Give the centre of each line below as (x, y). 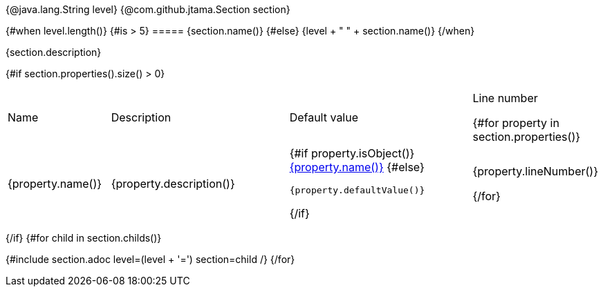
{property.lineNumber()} (535, 171)
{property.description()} (173, 183)
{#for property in (516, 123)
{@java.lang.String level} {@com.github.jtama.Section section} (148, 9)
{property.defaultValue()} (357, 190)
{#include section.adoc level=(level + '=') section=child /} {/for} (150, 259)
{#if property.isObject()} (352, 153)
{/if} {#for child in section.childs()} (84, 238)
